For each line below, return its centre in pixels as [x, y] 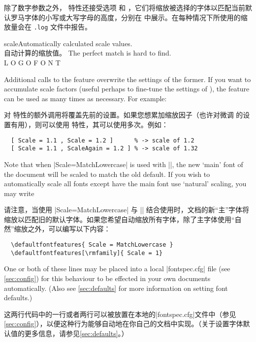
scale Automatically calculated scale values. [68, 43]
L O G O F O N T [32, 63]
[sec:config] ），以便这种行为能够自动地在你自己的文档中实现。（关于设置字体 [124, 324]
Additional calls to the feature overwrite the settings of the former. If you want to [128, 79]
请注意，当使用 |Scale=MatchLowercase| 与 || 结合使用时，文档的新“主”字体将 [127, 210]
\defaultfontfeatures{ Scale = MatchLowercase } [92, 245]
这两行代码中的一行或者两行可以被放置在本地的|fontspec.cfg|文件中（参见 [120, 314]
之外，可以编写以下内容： [69, 229]
